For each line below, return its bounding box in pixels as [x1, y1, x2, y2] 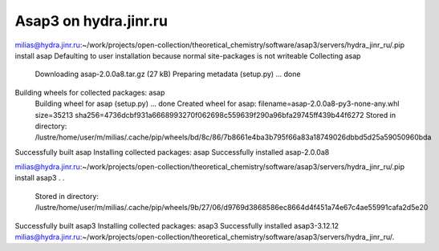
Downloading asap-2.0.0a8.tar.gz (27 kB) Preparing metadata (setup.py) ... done [35, 69, 301, 79]
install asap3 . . [14, 173, 65, 183]
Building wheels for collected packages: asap [14, 87, 165, 97]
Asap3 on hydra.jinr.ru [14, 12, 169, 30]
